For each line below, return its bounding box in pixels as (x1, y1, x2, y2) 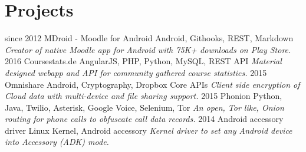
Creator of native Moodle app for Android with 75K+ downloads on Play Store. (5, 43, 291, 55)
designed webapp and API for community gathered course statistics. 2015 (5, 66, 267, 78)
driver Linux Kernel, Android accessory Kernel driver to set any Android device (5, 124, 292, 136)
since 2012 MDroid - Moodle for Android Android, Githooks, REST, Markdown (5, 32, 294, 44)
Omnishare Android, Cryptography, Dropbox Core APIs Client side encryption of (5, 78, 300, 90)
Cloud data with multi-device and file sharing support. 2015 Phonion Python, (5, 90, 282, 102)
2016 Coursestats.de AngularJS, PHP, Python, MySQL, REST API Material (5, 55, 282, 67)
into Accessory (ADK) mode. (5, 136, 109, 148)
